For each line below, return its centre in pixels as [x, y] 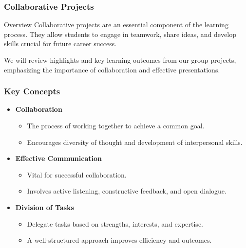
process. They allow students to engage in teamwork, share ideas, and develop [120, 34]
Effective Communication [58, 158]
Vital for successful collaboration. [77, 174]
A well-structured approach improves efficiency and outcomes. [119, 240]
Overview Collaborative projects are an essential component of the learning [116, 25]
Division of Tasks [45, 207]
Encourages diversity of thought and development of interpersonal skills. [135, 142]
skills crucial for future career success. [60, 44]
